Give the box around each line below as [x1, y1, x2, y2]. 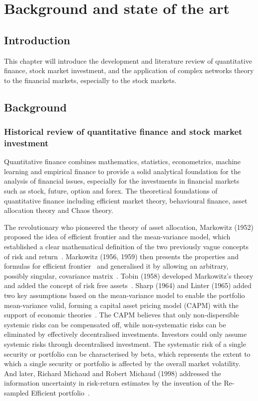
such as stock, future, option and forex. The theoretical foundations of [4, 186, 218, 196]
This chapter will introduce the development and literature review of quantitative [4, 55, 252, 66]
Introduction [4, 32, 71, 47]
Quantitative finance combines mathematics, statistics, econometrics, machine [4, 156, 241, 167]
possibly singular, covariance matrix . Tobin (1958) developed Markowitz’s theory [4, 270, 254, 281]
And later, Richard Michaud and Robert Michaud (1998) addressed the [4, 368, 221, 378]
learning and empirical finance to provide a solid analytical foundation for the [4, 166, 241, 176]
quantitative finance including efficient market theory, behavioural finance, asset [4, 195, 248, 205]
